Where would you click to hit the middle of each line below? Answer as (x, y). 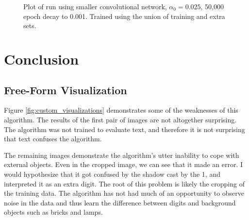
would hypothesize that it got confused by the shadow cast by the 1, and (112, 174)
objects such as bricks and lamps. (53, 212)
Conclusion (41, 59)
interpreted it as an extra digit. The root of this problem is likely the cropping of (124, 183)
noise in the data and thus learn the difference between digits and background (120, 202)
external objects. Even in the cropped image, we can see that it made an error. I (124, 164)
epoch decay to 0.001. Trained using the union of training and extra (124, 16)
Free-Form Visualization (66, 90)
